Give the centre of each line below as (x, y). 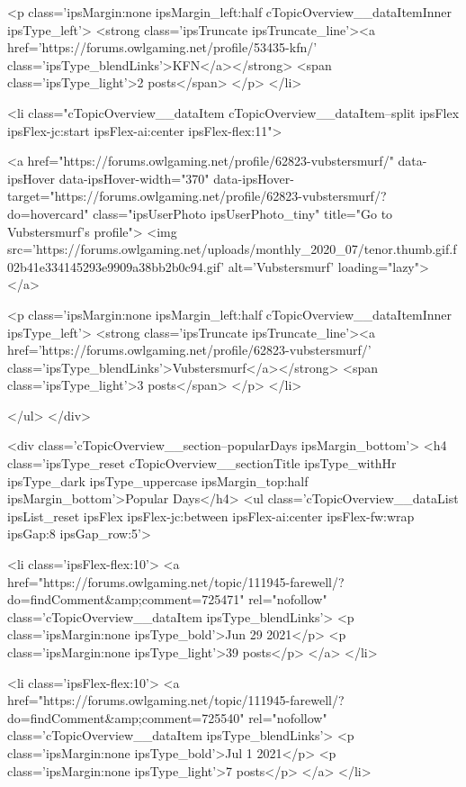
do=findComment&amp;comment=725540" (126, 717)
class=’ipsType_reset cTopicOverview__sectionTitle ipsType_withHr (202, 463)
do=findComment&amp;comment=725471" (126, 599)
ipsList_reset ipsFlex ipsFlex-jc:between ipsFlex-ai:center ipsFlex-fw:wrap (211, 516)
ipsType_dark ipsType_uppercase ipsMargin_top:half (158, 480)
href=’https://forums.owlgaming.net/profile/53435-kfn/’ (162, 47)
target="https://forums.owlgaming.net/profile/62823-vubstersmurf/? (197, 196)
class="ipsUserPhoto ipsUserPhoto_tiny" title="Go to (243, 213)
